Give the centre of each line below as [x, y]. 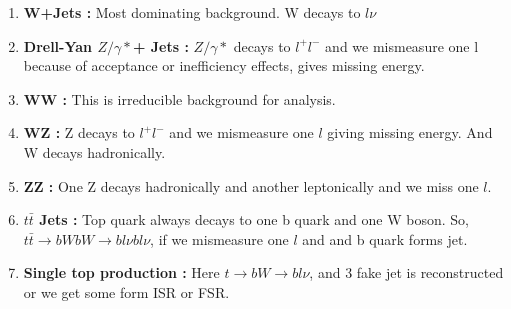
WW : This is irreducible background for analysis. [179, 98]
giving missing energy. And [410, 132]
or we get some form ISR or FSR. [126, 291]
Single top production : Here [121, 272]
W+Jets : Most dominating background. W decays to [192, 12]
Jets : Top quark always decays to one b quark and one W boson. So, [254, 219]
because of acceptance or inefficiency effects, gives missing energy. [224, 65]
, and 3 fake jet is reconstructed [406, 272]
